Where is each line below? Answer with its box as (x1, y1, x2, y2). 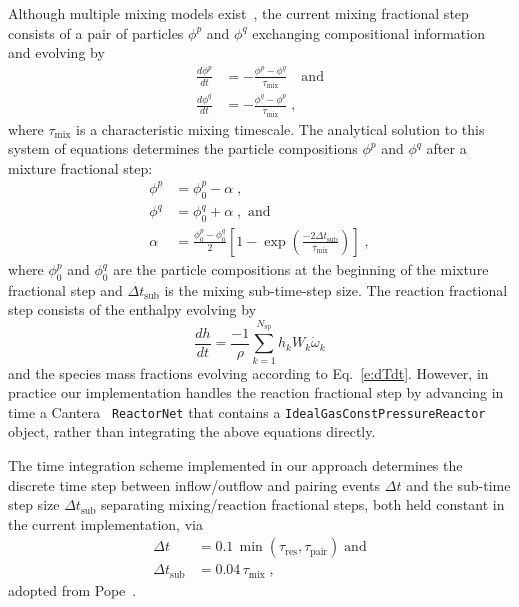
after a (426, 138, 467, 159)
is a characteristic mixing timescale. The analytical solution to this (76, 118, 485, 139)
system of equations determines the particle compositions (8, 138, 358, 159)
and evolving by (8, 42, 105, 63)
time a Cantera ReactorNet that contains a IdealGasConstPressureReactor (8, 401, 486, 422)
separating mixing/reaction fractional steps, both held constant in (101, 494, 505, 515)
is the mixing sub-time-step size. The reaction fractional (164, 279, 508, 300)
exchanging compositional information (252, 22, 485, 43)
